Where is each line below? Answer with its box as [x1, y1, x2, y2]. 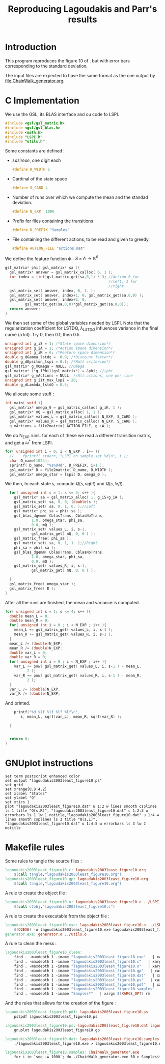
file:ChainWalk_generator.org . [5, 78, 65, 84]
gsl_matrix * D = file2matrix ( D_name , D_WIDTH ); [9, 467, 113, 473]
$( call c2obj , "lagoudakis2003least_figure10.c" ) [14, 904, 115, 909]
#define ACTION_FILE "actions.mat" [12, 246, 85, 251]
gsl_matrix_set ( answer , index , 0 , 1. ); [9, 288, 96, 293]
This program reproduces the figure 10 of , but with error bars [5, 58, 130, 63]
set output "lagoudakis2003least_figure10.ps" [5, 778, 102, 783]
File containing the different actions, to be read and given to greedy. [12, 236, 150, 242]
